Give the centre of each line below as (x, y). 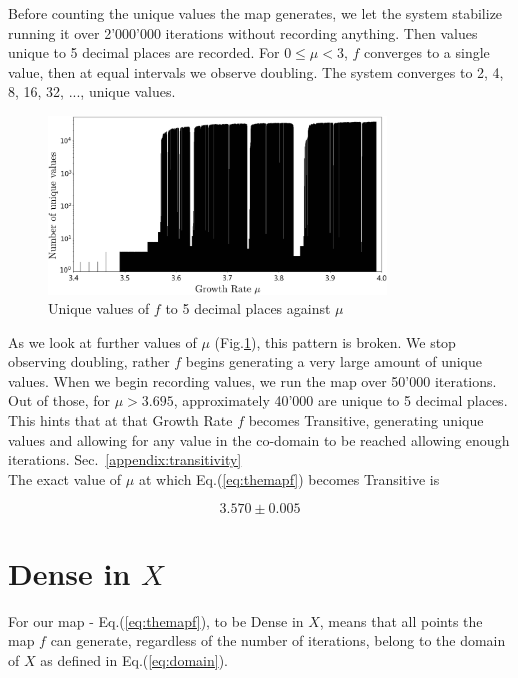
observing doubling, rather (89, 361)
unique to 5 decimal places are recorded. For (144, 52)
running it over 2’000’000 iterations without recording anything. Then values (243, 32)
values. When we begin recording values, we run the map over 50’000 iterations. (252, 380)
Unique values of (99, 308)
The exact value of (65, 478)
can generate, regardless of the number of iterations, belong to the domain (278, 640)
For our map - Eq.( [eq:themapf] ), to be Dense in (156, 620)
